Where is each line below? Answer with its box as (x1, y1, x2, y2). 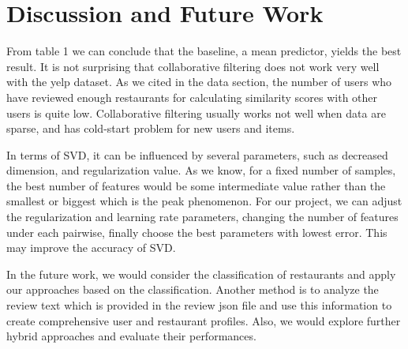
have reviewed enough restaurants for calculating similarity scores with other (6, 88, 378, 105)
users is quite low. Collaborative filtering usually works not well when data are (6, 104, 386, 121)
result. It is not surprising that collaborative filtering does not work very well (6, 58, 380, 74)
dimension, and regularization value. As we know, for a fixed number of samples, (6, 162, 396, 178)
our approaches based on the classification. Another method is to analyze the (6, 281, 379, 298)
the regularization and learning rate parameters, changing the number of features (6, 208, 399, 225)
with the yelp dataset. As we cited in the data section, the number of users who (6, 73, 392, 90)
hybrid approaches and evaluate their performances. (6, 328, 256, 344)
